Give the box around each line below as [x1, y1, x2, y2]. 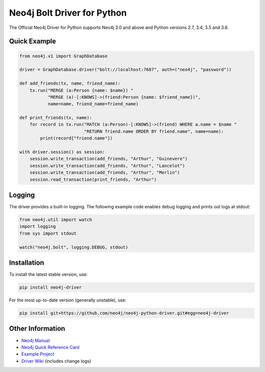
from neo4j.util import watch [19, 217, 92, 223]
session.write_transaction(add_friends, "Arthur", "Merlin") [29, 170, 180, 175]
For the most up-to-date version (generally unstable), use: [9, 297, 127, 303]
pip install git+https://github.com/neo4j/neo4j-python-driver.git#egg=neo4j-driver [19, 310, 229, 316]
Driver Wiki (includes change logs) [21, 358, 91, 364]
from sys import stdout [19, 230, 77, 236]
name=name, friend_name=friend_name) [48, 101, 139, 107]
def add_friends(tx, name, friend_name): [19, 81, 121, 86]
